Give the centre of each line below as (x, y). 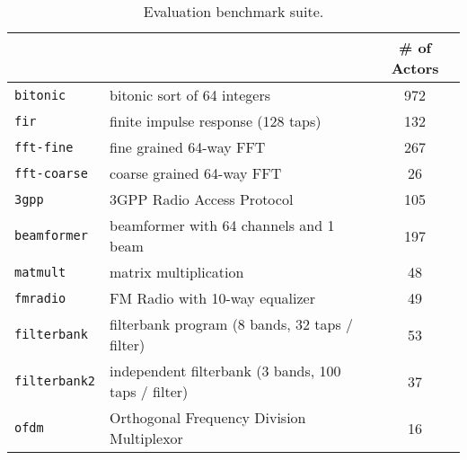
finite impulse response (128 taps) (216, 121)
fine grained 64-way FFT (188, 147)
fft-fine (44, 147)
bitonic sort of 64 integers (190, 95)
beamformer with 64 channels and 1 (222, 225)
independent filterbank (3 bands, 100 (225, 371)
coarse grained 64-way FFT (196, 173)
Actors (415, 68)
